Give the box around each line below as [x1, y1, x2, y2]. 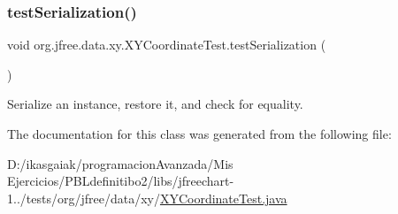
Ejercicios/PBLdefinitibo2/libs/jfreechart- [7, 172, 234, 190]
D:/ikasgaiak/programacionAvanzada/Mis [7, 154, 233, 172]
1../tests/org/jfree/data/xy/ [7, 188, 160, 207]
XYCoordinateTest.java [159, 188, 287, 207]
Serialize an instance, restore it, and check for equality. [7, 95, 303, 113]
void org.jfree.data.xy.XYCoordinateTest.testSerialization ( [7, 35, 326, 54]
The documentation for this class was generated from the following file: [7, 125, 392, 142]
